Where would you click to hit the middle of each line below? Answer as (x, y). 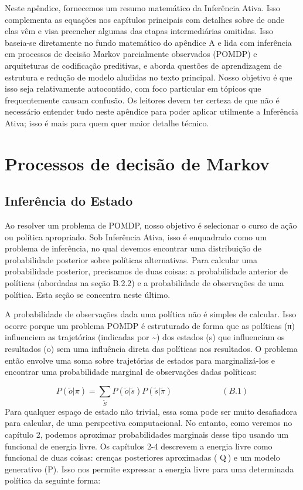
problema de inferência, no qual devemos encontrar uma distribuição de (133, 248)
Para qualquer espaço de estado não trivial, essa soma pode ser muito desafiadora (151, 411)
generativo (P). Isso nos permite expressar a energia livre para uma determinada (149, 469)
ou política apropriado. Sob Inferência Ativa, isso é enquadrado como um (136, 236)
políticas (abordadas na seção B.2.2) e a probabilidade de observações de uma (144, 283)
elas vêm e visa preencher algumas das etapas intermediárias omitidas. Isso (139, 31)
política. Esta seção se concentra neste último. (88, 294)
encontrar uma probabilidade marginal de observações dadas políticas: (131, 372)
